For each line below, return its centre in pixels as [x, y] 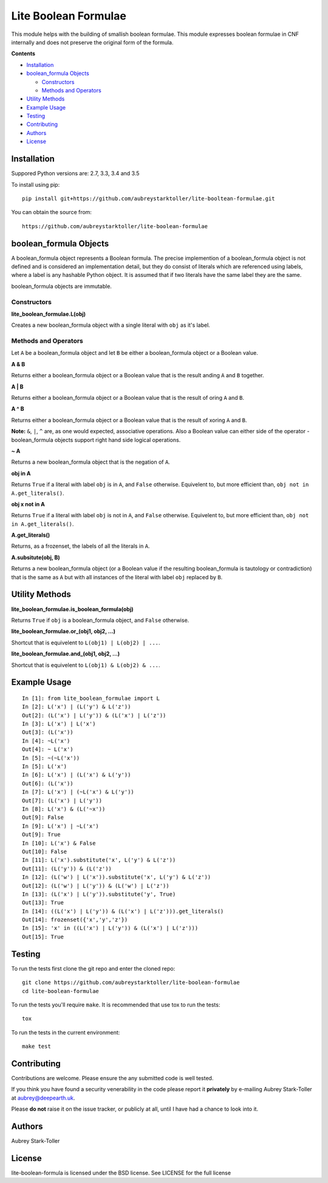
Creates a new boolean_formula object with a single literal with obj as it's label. [111, 325]
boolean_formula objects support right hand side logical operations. [96, 440]
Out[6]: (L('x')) [48, 783]
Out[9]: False [43, 818]
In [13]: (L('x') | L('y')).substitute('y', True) [99, 894]
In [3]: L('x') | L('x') [59, 724]
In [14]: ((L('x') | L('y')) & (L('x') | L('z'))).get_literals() [123, 911]
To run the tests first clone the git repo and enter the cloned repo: [93, 968]
